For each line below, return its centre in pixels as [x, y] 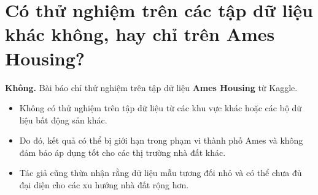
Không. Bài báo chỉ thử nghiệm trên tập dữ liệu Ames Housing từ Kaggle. [151, 87]
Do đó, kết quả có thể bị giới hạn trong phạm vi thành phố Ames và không [161, 140]
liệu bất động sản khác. [63, 120]
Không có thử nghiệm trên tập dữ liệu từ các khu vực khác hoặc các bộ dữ [161, 108]
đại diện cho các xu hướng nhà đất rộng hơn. [104, 185]
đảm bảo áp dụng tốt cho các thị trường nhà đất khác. [122, 152]
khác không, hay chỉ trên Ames [140, 34]
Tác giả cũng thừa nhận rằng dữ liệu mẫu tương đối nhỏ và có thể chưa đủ [161, 173]
